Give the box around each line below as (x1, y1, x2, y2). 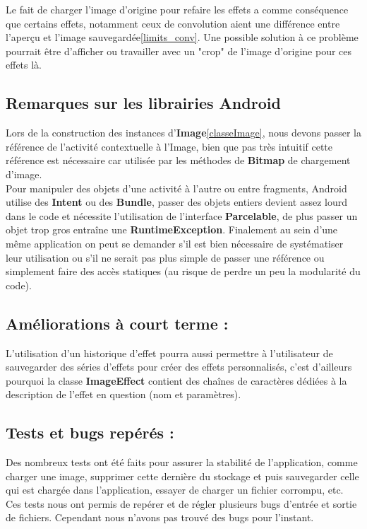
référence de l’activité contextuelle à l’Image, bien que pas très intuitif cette (6, 139, 333, 153)
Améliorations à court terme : (6, 312, 229, 334)
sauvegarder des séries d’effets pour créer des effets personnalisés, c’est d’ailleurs (6, 359, 352, 374)
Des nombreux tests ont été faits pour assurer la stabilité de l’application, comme (6, 455, 358, 470)
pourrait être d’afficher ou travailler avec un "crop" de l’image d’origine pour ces (6, 43, 352, 58)
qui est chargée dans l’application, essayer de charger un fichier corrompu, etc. (6, 482, 344, 497)
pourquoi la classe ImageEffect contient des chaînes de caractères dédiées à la (6, 373, 347, 388)
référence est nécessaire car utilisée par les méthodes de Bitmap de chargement (6, 153, 351, 168)
